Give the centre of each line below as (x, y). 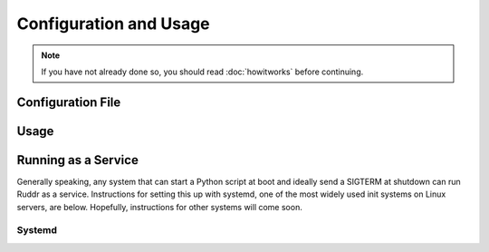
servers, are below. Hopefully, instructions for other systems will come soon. (159, 207)
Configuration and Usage (113, 24)
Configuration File (69, 102)
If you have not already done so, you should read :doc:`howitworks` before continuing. (202, 72)
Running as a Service (78, 160)
